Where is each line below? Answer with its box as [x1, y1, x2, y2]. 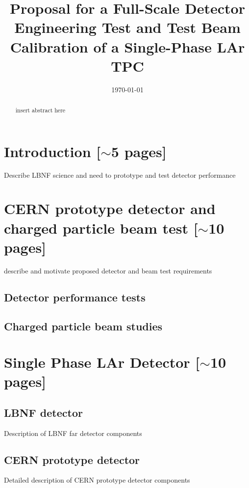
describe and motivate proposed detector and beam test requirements [4, 265, 212, 275]
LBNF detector [4, 405, 83, 420]
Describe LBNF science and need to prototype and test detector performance [4, 169, 236, 180]
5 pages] [111, 141, 167, 161]
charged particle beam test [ [4, 217, 198, 238]
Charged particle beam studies [4, 318, 163, 333]
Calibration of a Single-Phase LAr [10, 36, 245, 56]
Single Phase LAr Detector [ [4, 352, 200, 372]
